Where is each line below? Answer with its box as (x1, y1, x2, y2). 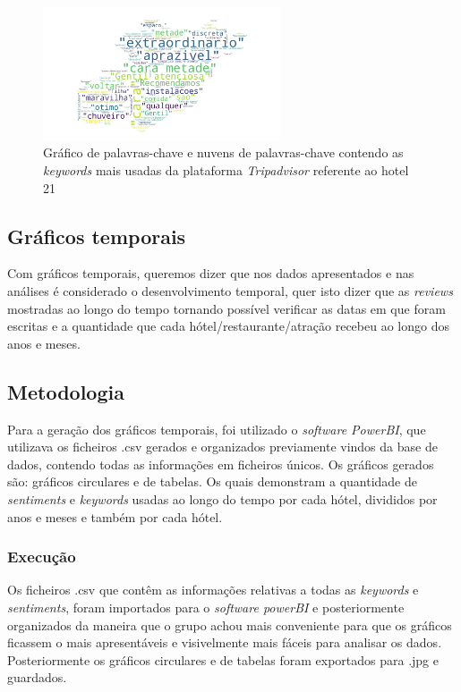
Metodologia (7, 377, 124, 405)
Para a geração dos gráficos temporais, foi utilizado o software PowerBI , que (7, 419, 426, 438)
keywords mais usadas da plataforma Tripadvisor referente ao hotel (43, 161, 409, 179)
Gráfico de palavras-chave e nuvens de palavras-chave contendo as (43, 143, 404, 162)
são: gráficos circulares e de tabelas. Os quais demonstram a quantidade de (7, 472, 417, 491)
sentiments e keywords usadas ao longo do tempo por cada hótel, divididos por (7, 489, 438, 508)
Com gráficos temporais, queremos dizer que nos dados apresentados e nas (7, 264, 414, 283)
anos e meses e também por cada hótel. (7, 507, 223, 526)
